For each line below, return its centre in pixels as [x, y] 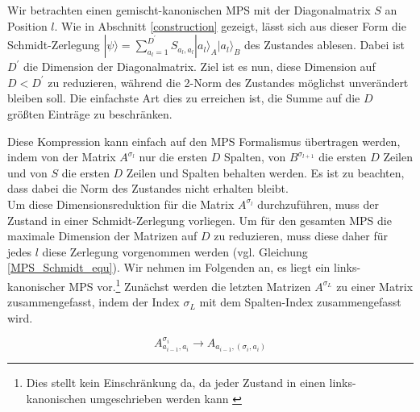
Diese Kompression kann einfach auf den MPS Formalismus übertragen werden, [204, 141]
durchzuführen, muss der [318, 204]
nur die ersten [173, 157]
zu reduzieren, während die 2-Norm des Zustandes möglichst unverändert [228, 82]
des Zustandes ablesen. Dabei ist [324, 45]
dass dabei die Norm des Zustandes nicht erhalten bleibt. [148, 188]
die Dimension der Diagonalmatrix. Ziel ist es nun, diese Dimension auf [200, 67]
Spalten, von [255, 157]
